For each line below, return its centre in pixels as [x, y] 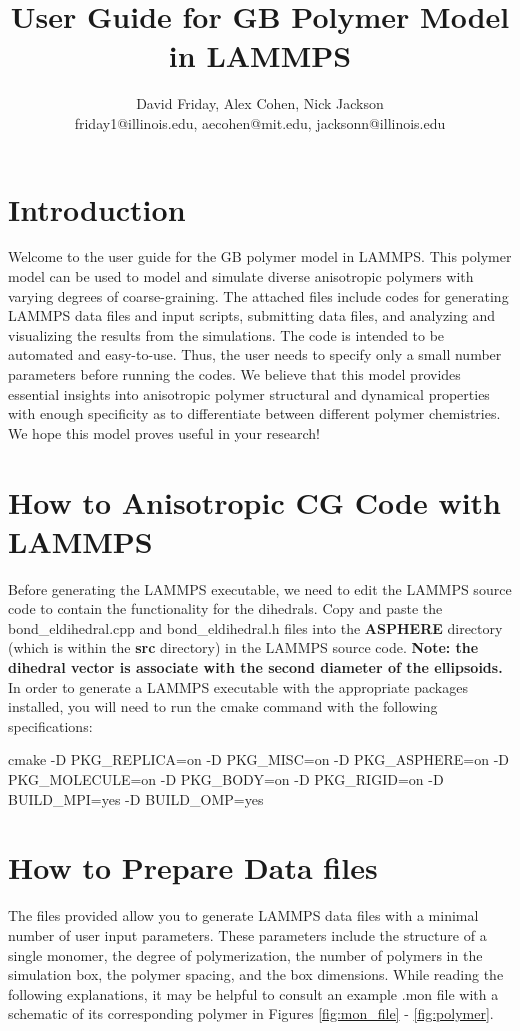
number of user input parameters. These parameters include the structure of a [247, 934]
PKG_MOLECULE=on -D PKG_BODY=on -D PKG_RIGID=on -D [226, 779]
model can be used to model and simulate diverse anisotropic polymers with [241, 276]
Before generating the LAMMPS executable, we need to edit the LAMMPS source [260, 588]
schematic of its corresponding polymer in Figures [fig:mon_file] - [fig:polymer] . [251, 1013]
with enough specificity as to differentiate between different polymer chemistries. [254, 413]
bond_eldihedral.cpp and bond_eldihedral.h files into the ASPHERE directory [255, 627]
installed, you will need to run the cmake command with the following [223, 706]
